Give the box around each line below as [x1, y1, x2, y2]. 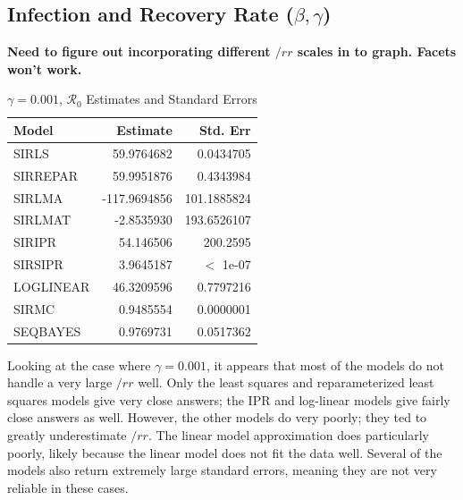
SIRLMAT [13, 210, 72, 229]
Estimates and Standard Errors [86, 89, 257, 108]
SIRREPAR [13, 165, 79, 184]
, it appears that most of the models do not [206, 355, 444, 374]
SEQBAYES [13, 321, 81, 340]
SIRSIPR [13, 255, 63, 274]
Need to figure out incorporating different [7, 42, 271, 61]
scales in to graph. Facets [297, 42, 457, 61]
